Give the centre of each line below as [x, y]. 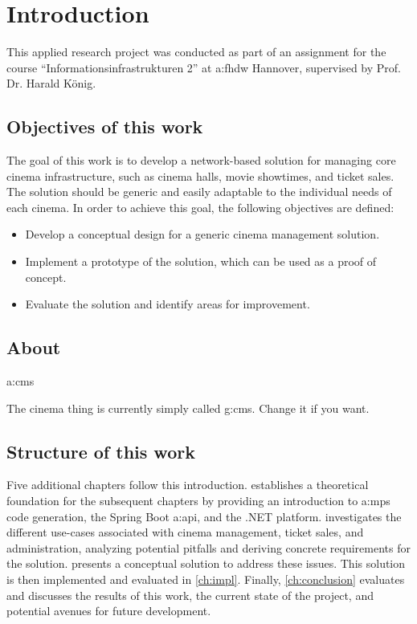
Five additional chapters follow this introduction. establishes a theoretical [188, 485]
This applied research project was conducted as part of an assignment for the [196, 52]
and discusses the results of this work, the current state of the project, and [190, 595]
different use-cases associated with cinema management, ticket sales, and [185, 532]
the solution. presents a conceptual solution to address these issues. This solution [206, 563]
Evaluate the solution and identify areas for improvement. [168, 304]
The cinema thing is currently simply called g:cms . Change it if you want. [188, 408]
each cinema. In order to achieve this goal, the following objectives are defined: [200, 207]
